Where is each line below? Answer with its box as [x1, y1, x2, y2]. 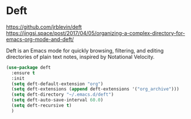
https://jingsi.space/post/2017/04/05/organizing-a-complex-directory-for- [6, 29, 186, 36]
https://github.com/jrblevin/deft [6, 23, 82, 30]
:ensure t [11, 70, 35, 76]
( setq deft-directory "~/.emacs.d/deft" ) [11, 92, 114, 97]
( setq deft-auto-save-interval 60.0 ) [11, 97, 104, 103]
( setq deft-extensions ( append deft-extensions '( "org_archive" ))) [11, 86, 180, 92]
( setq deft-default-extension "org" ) [11, 80, 104, 87]
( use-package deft [6, 64, 51, 71]
